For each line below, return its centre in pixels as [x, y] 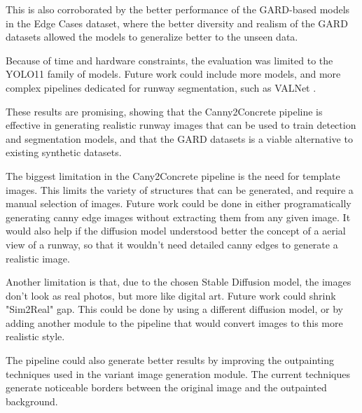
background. [32, 401]
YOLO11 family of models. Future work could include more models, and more [173, 74]
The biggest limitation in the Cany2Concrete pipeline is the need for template [173, 175]
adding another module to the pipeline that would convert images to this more [174, 322]
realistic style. [35, 336]
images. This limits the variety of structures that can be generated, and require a [180, 189]
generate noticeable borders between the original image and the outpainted [166, 387]
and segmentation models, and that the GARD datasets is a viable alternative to [179, 138]
